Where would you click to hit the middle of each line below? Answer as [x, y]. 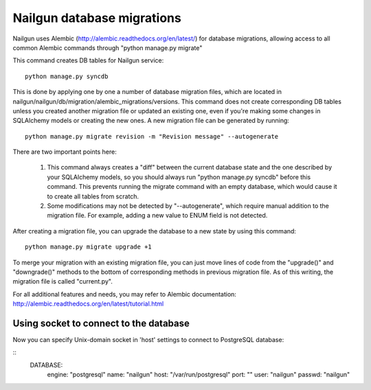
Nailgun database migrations [97, 18]
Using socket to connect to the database [101, 323]
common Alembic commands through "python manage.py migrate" [108, 47]
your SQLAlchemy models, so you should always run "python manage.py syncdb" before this [179, 177]
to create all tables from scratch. [93, 196]
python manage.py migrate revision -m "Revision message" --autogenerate [152, 136]
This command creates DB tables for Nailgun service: [88, 60]
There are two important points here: [65, 152]
